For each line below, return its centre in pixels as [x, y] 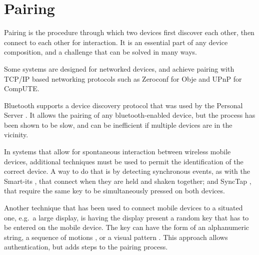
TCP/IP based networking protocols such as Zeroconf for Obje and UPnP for [123, 78]
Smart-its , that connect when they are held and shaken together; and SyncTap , [128, 181]
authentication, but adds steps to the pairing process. [86, 247]
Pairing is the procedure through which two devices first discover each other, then [129, 32]
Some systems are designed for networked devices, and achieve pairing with [119, 68]
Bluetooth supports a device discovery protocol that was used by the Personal [123, 105]
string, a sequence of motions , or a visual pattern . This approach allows [116, 237]
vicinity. [16, 135]
